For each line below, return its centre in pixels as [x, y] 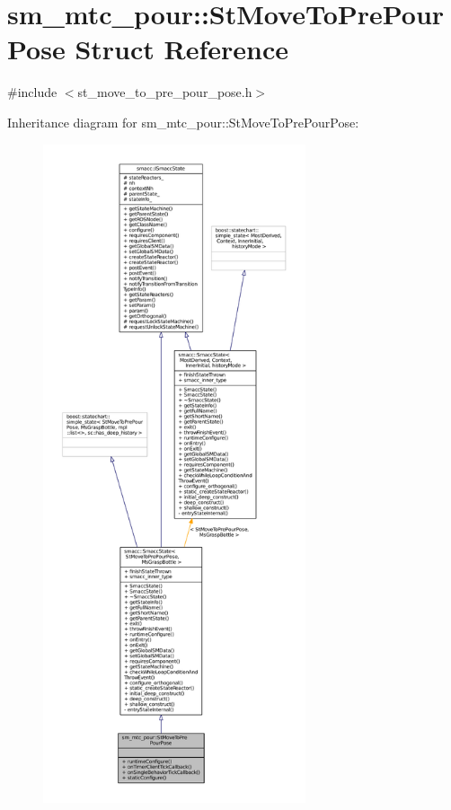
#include [32, 92]
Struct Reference [182, 49]
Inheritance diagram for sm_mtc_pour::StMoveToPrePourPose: [183, 122]
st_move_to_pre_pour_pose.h [165, 92]
